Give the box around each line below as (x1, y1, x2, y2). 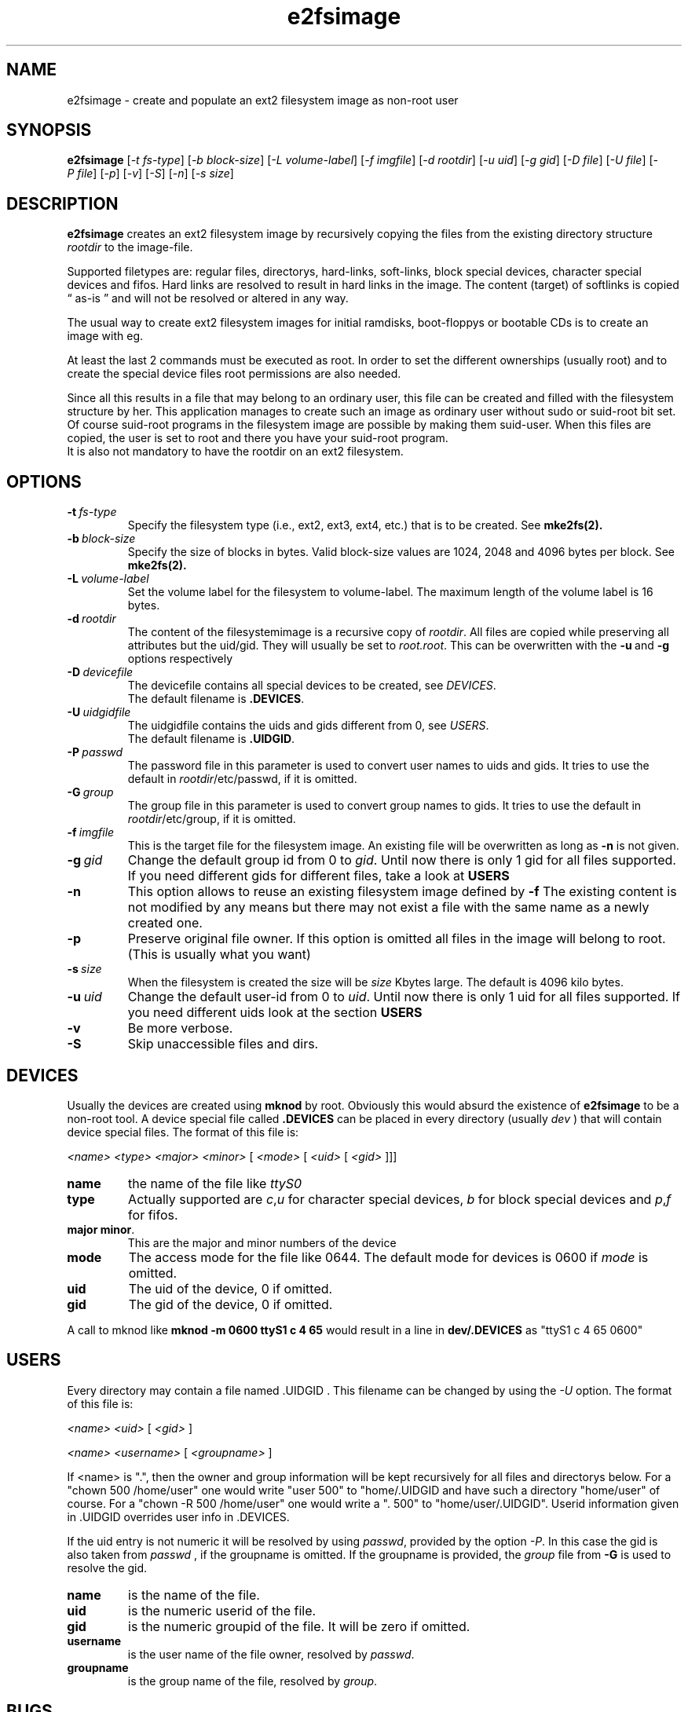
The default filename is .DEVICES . (127, 692, 305, 706)
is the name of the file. (128, 1586, 260, 1603)
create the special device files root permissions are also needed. (67, 367, 401, 381)
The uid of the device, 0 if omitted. (128, 1280, 333, 1297)
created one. (127, 915, 203, 931)
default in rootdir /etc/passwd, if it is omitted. (127, 772, 357, 786)
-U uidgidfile (67, 705, 131, 719)
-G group (67, 785, 114, 799)
